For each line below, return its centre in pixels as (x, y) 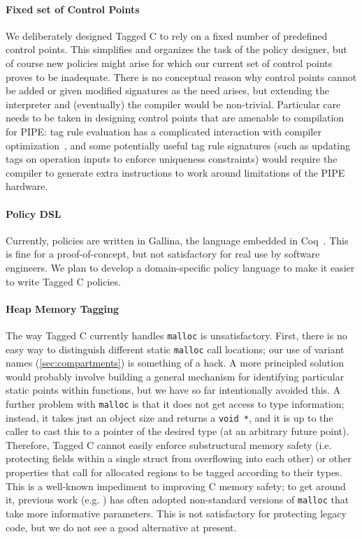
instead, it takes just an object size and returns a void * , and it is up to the (169, 417)
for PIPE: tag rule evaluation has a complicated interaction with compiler (164, 131)
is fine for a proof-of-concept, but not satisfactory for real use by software (163, 254)
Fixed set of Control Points (73, 9)
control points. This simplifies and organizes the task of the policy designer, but (176, 49)
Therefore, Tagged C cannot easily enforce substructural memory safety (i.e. (169, 444)
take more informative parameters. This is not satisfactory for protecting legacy (176, 513)
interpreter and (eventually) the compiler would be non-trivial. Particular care (173, 104)
